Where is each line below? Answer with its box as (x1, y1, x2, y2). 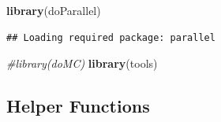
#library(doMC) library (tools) (6, 55, 158, 72)
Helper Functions (6, 94, 150, 118)
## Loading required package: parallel (6, 31, 215, 43)
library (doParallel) (6, 2, 101, 18)
